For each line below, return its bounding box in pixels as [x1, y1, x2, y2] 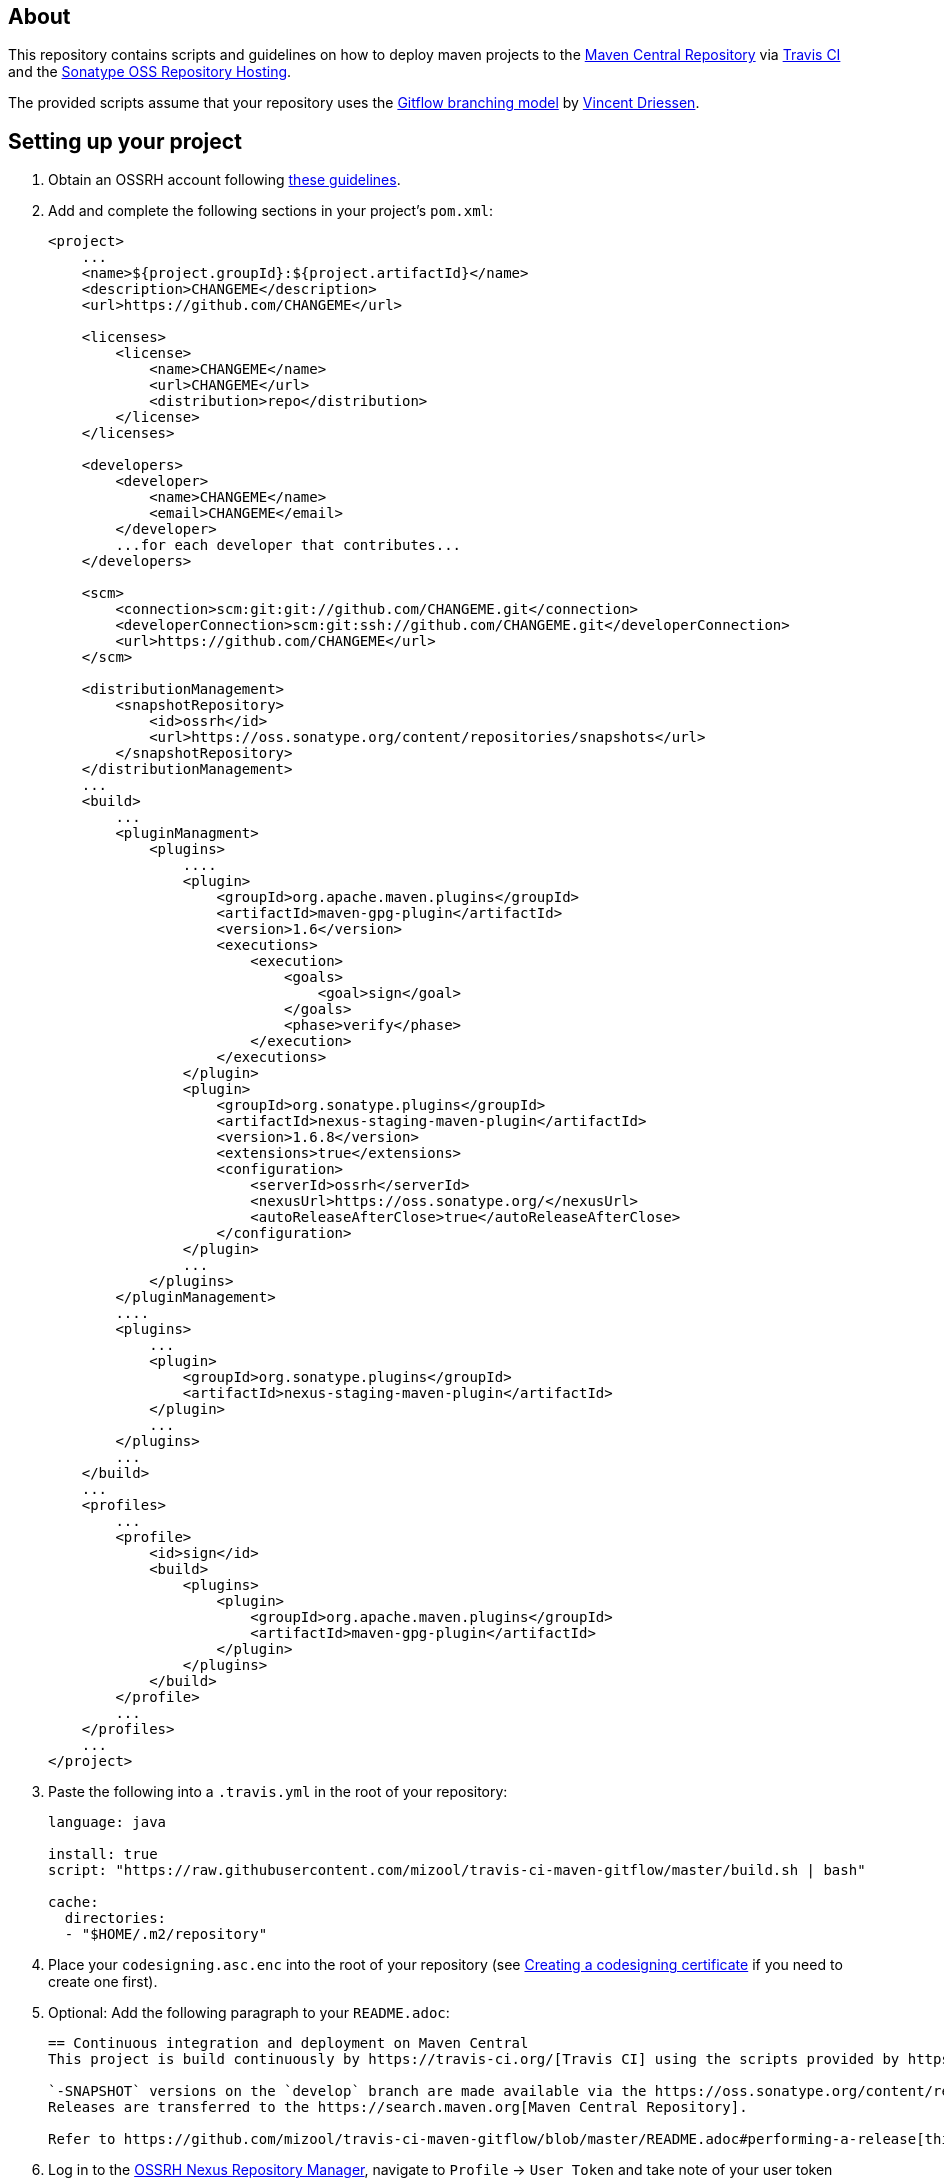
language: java [48, 1814, 167, 1831]
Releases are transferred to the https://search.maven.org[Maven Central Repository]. [48, 2099, 748, 2116]
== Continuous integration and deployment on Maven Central [48, 2035, 529, 2052]
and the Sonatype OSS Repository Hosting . [8, 63, 292, 81]
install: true [48, 1846, 158, 1863]
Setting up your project [8, 128, 242, 154]
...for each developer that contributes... [115, 537, 462, 554]
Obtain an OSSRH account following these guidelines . [48, 171, 401, 189]
